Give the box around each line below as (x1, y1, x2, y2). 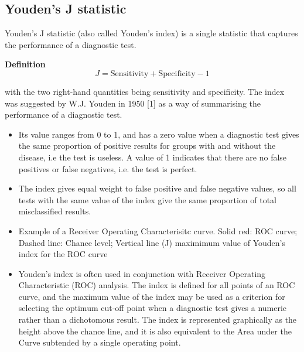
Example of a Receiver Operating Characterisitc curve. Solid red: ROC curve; (18, 224, 298, 237)
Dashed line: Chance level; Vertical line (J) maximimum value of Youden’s (18, 236, 285, 248)
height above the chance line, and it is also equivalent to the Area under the (18, 324, 292, 337)
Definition (5, 58, 46, 70)
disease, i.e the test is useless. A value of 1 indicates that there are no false (18, 151, 287, 163)
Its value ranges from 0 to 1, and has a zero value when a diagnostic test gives (18, 128, 299, 140)
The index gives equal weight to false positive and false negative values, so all (18, 182, 296, 194)
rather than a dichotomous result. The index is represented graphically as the (18, 313, 297, 326)
